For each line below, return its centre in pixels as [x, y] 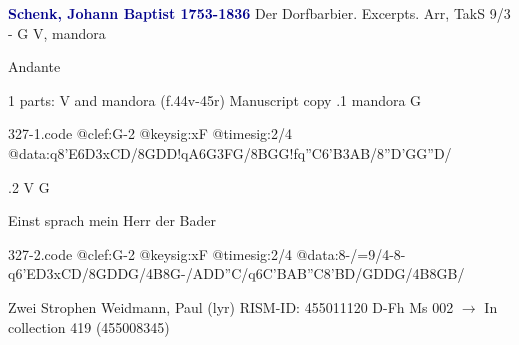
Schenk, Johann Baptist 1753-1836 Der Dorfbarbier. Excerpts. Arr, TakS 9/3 [259, 13]
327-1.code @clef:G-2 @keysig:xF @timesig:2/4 [150, 133]
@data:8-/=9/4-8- [351, 253]
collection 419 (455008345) [89, 326]
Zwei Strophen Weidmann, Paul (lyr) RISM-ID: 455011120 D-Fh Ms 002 [231, 306]
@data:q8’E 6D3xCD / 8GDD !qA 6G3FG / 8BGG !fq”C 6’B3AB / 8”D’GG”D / [230, 152]
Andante [34, 66]
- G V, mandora [57, 32]
